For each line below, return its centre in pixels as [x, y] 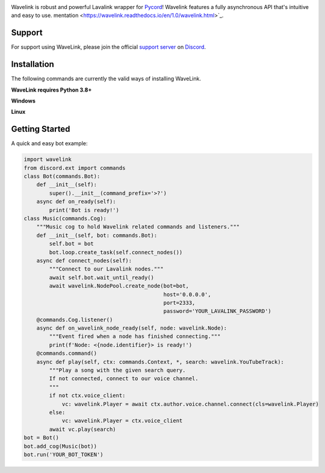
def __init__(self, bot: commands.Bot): [97, 235]
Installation [32, 64]
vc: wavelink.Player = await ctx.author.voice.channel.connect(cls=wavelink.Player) [190, 404]
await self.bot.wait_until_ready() [102, 277]
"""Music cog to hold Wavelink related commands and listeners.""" [138, 227]
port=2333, [179, 302]
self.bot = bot [72, 244]
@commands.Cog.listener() [75, 320]
